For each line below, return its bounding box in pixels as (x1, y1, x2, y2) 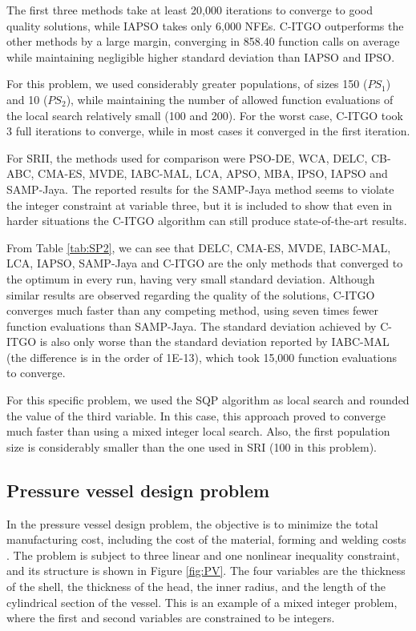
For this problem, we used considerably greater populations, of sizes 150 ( (6, 75, 368, 92)
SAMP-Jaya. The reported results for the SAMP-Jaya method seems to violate (6, 180, 394, 197)
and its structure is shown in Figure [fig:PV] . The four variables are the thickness (6, 562, 406, 579)
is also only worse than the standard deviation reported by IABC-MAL (39, 333, 390, 350)
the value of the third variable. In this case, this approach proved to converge (6, 407, 386, 424)
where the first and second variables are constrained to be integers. (6, 609, 335, 626)
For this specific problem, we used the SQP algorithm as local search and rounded (6, 392, 410, 408)
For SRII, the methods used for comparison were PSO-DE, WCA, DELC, (6, 149, 368, 166)
